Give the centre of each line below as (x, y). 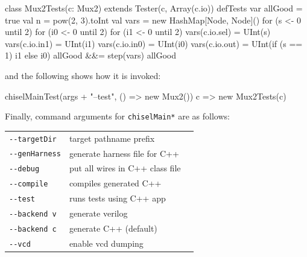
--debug (24, 169)
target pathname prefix (112, 138)
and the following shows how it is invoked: (83, 75)
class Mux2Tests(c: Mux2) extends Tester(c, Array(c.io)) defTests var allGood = (154, 8)
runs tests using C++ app (117, 198)
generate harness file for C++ (124, 153)
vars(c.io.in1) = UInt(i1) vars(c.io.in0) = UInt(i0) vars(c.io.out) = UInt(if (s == (154, 43)
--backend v (33, 214)
